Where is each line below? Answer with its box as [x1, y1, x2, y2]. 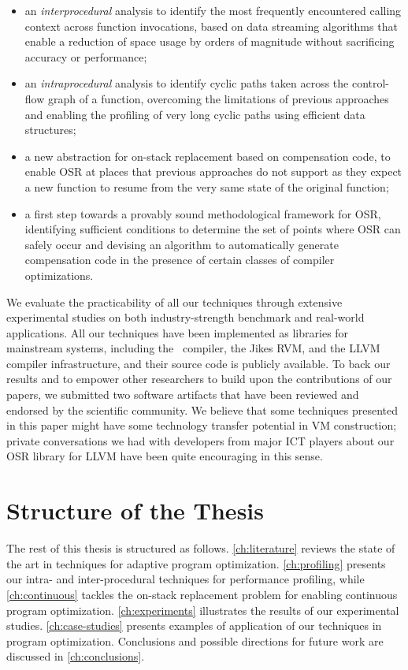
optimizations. [24, 266, 94, 283]
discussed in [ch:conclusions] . [6, 648, 145, 664]
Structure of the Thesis [6, 494, 264, 527]
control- [351, 75, 390, 91]
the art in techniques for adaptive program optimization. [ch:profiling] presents [6, 555, 386, 571]
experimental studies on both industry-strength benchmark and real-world [6, 309, 365, 326]
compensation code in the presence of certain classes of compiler [24, 251, 335, 268]
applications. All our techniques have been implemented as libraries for [6, 324, 349, 341]
